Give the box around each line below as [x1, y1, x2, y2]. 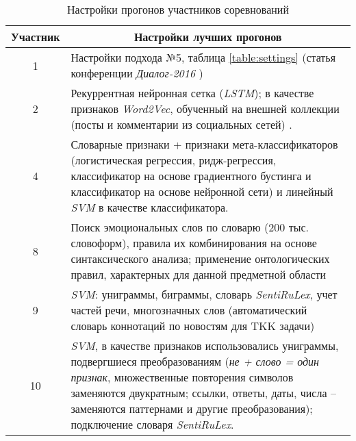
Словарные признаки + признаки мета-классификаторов [71, 136, 338, 152]
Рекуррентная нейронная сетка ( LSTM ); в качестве [71, 85, 314, 101]
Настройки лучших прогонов [133, 29, 282, 45]
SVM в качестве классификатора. [71, 199, 229, 215]
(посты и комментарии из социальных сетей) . [71, 116, 292, 132]
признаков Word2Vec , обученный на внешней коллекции [71, 101, 340, 116]
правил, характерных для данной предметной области [71, 266, 327, 282]
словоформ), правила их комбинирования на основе [71, 235, 317, 251]
